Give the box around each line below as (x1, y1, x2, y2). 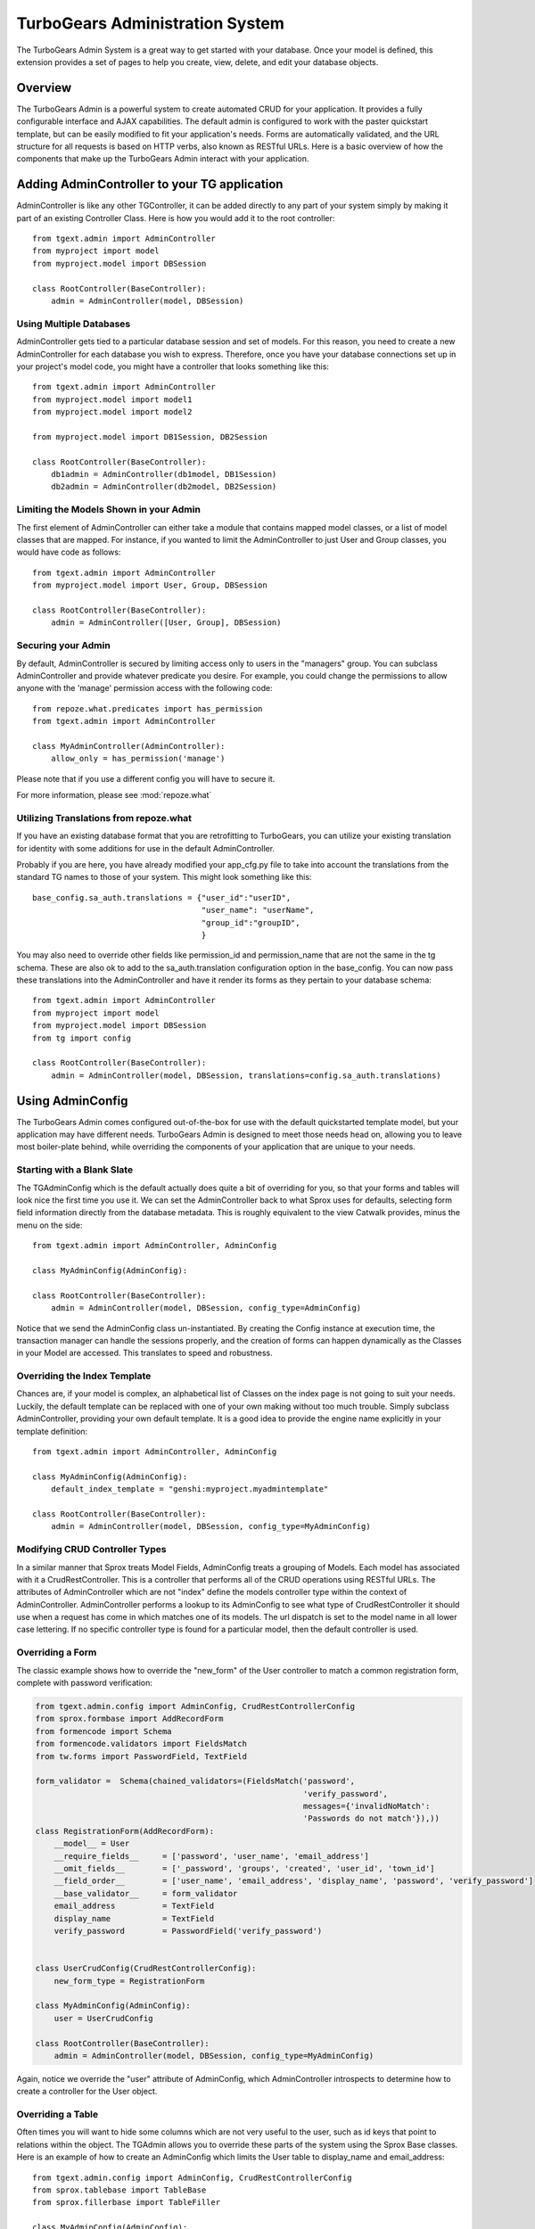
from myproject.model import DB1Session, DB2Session (32, 432, 267, 441)
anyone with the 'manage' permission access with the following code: (16, 683, 273, 694)
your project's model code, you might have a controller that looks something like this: (16, 361, 330, 372)
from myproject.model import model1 (32, 394, 193, 405)
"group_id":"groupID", (201, 917, 300, 927)
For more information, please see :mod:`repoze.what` (16, 790, 212, 801)
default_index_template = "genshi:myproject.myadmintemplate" (50, 1485, 329, 1494)
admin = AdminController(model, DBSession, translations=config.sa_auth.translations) (50, 1070, 441, 1081)
